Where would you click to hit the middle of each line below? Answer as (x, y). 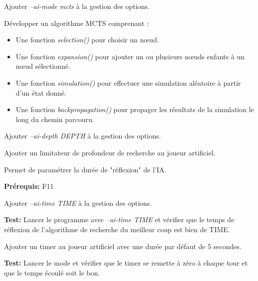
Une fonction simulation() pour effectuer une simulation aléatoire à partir (128, 82)
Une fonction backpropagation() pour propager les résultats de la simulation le (135, 109)
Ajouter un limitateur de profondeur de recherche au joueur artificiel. (110, 152)
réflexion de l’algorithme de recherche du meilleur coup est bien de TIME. (117, 229)
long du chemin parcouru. (55, 119)
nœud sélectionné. (43, 66)
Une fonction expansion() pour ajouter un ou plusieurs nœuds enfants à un (130, 56)
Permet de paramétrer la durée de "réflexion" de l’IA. (85, 169)
